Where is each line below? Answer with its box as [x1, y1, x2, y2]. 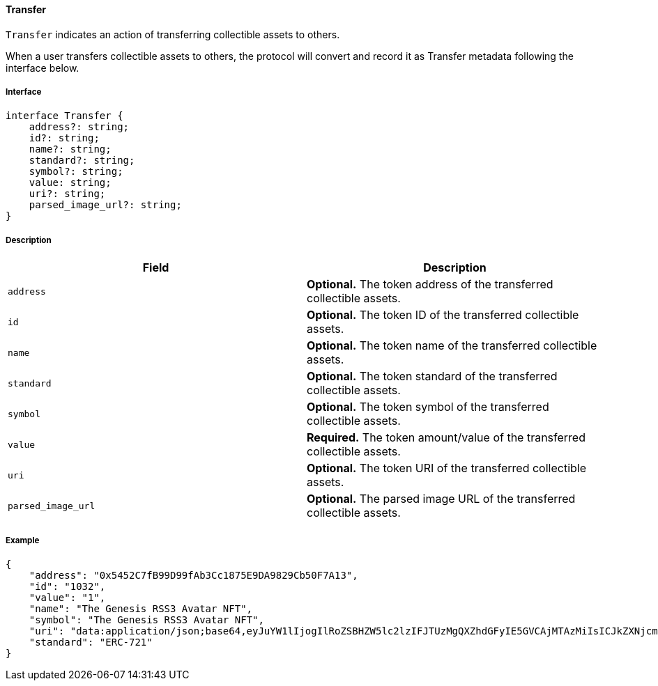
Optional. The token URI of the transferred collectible [307, 461, 587, 476]
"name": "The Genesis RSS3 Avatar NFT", [29, 602, 253, 614]
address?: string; [29, 121, 130, 133]
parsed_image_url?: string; [29, 199, 182, 211]
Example [6, 535, 40, 545]
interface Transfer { [6, 110, 123, 122]
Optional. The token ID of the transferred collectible [307, 308, 579, 322]
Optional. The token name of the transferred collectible [307, 338, 597, 353]
